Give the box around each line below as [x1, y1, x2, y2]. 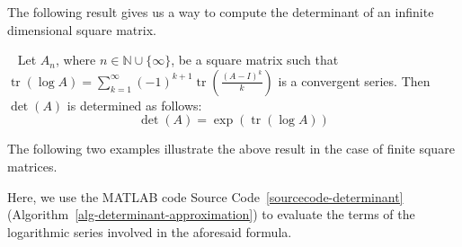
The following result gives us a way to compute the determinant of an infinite [7, 3, 434, 21]
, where [55, 50, 96, 69]
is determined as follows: [67, 95, 202, 114]
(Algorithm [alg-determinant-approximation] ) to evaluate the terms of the [7, 205, 415, 224]
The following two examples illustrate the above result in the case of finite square [7, 139, 455, 158]
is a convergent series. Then [278, 71, 431, 90]
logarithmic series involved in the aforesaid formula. [7, 222, 292, 241]
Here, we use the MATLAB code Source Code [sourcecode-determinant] [7, 187, 404, 206]
